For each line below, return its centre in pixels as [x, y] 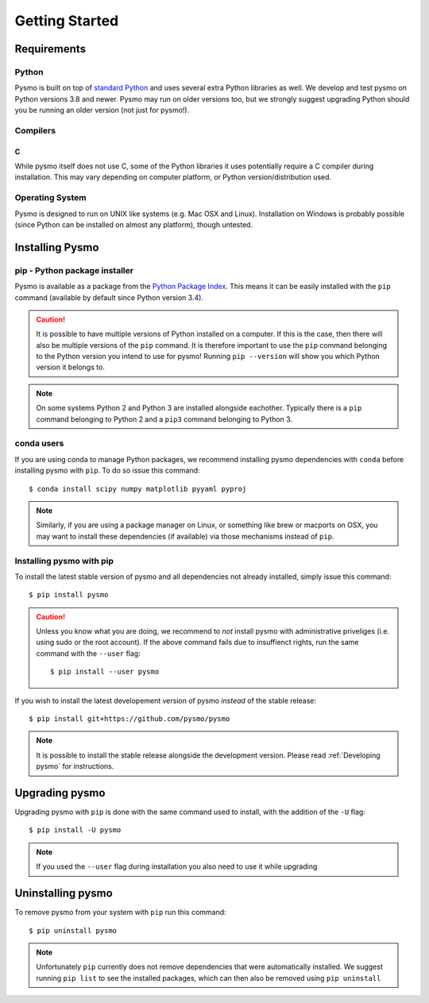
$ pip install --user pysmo [105, 672]
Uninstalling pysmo [64, 893]
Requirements [50, 49]
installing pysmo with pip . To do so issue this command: [107, 471]
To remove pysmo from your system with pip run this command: [120, 912]
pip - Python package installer [74, 270]
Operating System [50, 198]
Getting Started [67, 21]
